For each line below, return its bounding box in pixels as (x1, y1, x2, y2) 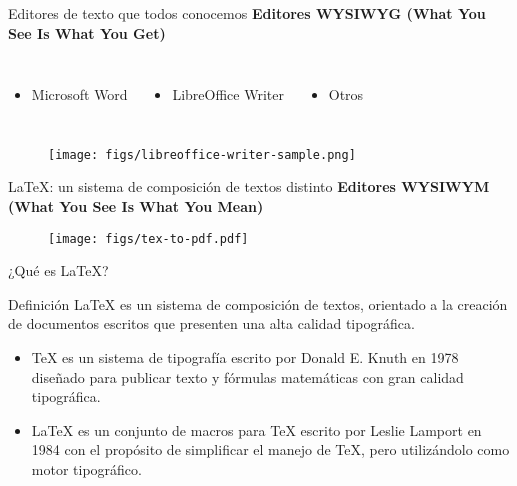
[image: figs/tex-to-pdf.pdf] (48, 231, 249, 246)
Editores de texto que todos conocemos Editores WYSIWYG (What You (8, 3, 486, 23)
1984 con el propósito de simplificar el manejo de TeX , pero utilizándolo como (31, 439, 510, 460)
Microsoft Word (31, 84, 128, 105)
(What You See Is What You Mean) (8, 196, 264, 217)
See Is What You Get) (8, 22, 166, 43)
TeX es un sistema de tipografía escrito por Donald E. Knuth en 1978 (31, 347, 459, 368)
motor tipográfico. (31, 459, 142, 480)
